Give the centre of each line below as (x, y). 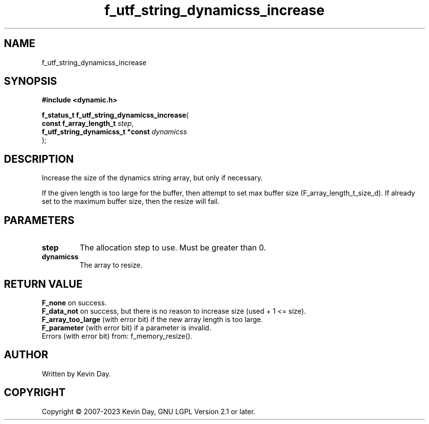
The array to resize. (111, 265)
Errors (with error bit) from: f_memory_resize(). (117, 336)
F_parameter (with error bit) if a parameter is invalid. (127, 327)
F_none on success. (74, 302)
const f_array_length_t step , (88, 124)
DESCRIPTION (39, 159)
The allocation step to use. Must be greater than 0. (173, 248)
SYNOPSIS (31, 81)
